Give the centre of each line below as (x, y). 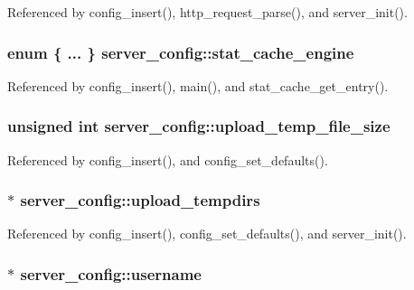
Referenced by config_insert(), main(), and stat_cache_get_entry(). (198, 85)
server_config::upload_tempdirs (140, 200)
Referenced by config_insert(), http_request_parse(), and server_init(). (207, 12)
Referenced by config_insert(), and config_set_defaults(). (168, 159)
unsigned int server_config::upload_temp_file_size (199, 126)
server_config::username (111, 273)
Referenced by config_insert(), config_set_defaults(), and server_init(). (207, 234)
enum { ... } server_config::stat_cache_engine (181, 52)
